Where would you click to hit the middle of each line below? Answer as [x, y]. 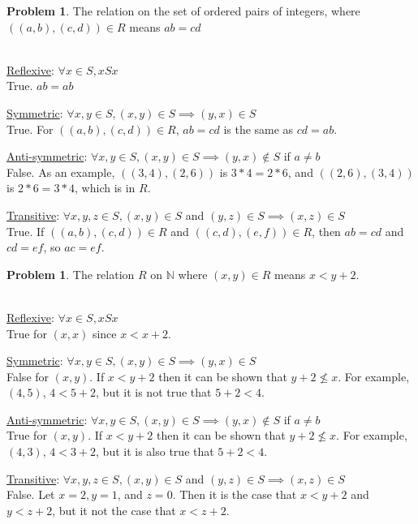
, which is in [105, 188]
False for [28, 376]
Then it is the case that [238, 494]
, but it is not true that [154, 392]
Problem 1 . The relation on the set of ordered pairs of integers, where [183, 11]
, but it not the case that [114, 510]
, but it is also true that [155, 451]
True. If [26, 231]
